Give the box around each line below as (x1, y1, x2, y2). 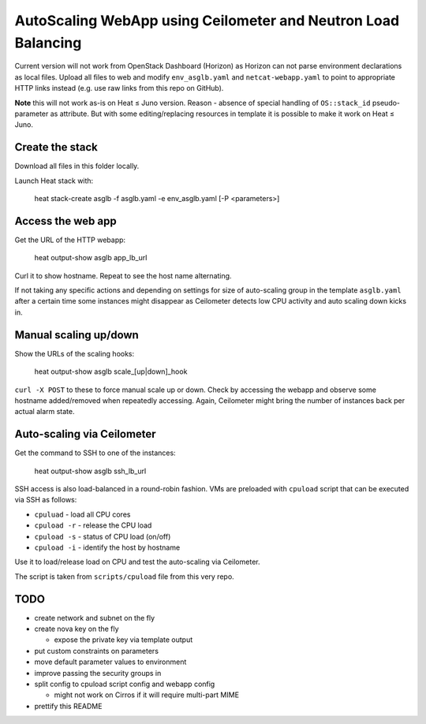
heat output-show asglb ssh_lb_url (34, 466, 147, 476)
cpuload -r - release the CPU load (34, 521, 152, 530)
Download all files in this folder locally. (14, 162, 140, 171)
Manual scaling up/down (14, 328, 140, 341)
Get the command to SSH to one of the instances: (14, 448, 177, 457)
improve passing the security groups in (34, 668, 162, 677)
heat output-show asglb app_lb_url (34, 253, 148, 263)
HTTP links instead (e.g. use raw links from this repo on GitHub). (14, 84, 224, 93)
